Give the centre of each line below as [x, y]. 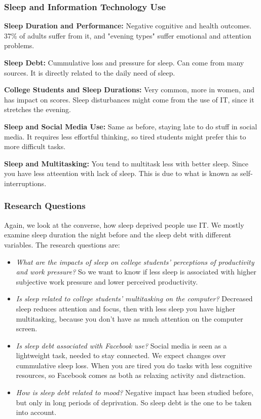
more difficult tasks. [35, 146]
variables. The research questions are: [62, 244]
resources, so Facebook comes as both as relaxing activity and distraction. [131, 375]
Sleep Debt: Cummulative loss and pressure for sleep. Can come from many [124, 62]
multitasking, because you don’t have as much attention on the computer [129, 318]
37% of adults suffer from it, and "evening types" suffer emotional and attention [128, 35]
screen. [27, 328]
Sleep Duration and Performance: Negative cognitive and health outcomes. [128, 26]
